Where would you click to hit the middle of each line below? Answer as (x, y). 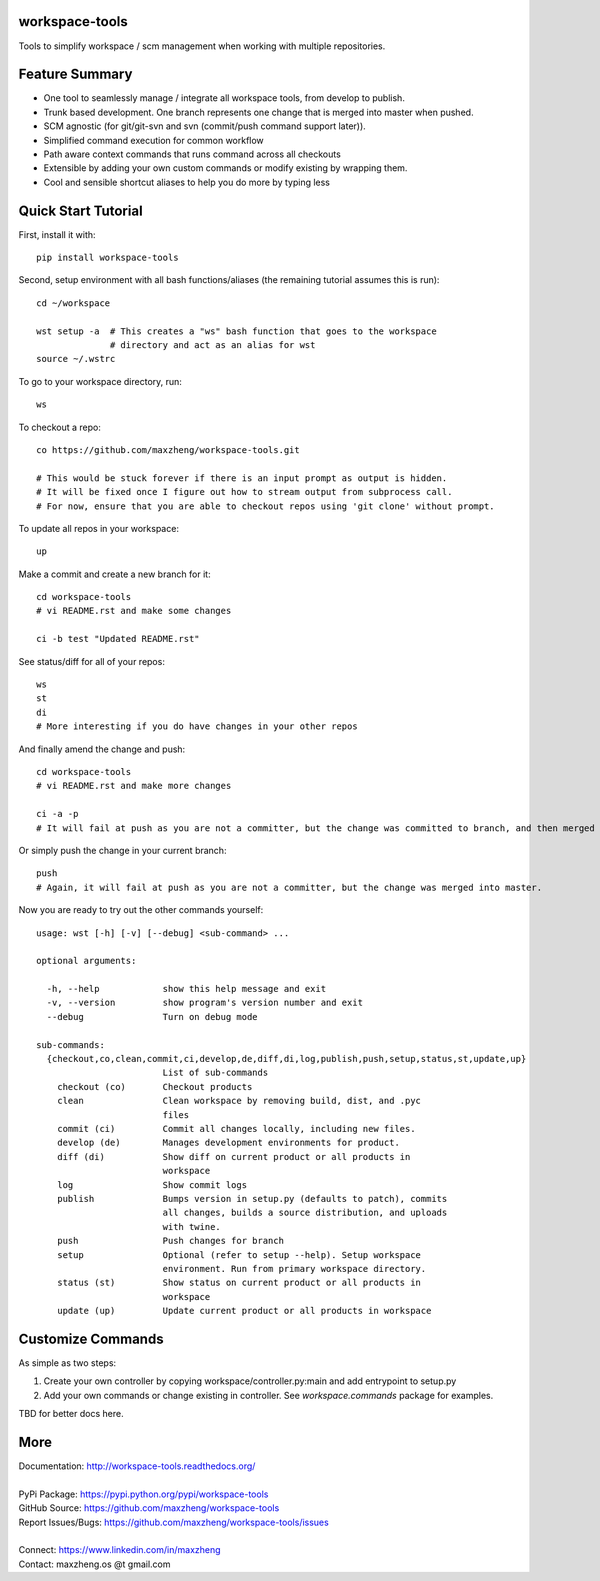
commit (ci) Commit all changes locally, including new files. (236, 1128)
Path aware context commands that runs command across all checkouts (192, 154)
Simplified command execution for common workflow (153, 140)
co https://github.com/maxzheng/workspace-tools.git (168, 449)
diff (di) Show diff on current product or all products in (233, 1156)
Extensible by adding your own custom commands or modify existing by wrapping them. (225, 168)
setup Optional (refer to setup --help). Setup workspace (239, 1254)
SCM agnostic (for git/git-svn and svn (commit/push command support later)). (205, 126)
